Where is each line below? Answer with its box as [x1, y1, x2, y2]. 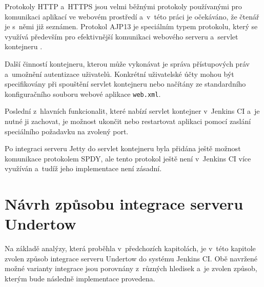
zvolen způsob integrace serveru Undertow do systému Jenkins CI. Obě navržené [5, 253, 258, 263]
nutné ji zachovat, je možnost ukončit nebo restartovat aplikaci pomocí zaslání [5, 116, 251, 126]
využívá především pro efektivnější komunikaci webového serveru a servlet [5, 31, 238, 42]
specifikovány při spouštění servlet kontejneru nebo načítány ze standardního [5, 78, 246, 89]
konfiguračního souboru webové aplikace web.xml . [5, 88, 161, 99]
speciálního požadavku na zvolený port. [5, 126, 129, 136]
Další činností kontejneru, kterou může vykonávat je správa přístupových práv [5, 58, 250, 69]
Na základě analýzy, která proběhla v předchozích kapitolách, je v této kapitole [5, 243, 256, 254]
